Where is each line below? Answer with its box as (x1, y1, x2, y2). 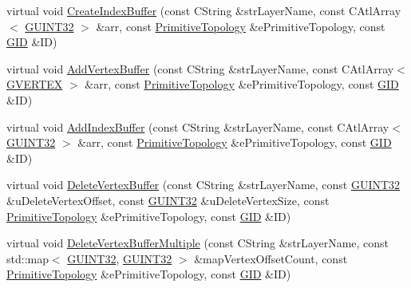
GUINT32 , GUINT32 (67, 250, 172, 266)
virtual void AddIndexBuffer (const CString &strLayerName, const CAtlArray (6, 118, 389, 135)
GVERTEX (6, 76, 63, 93)
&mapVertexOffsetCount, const (194, 250, 348, 266)
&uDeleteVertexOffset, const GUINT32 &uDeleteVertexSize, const (6, 191, 330, 208)
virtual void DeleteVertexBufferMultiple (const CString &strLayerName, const (6, 235, 389, 251)
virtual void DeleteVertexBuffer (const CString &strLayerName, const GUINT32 (6, 176, 401, 193)
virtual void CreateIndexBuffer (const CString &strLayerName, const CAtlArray (6, 2, 401, 18)
